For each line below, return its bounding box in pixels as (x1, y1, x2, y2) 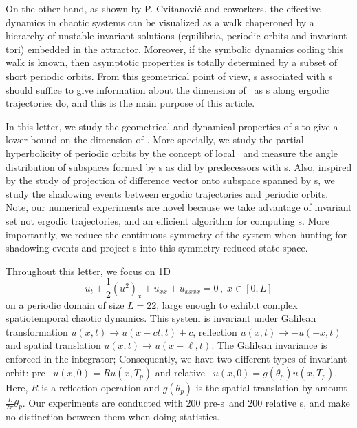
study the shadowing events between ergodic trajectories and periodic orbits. (6, 186, 329, 201)
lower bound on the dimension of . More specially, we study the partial (6, 132, 304, 147)
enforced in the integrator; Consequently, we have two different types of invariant (6, 351, 347, 365)
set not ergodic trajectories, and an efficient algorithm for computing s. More (6, 213, 330, 227)
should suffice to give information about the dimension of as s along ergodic (6, 82, 329, 96)
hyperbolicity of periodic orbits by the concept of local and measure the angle (6, 145, 338, 160)
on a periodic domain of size (6, 297, 125, 312)
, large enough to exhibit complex (156, 297, 298, 312)
